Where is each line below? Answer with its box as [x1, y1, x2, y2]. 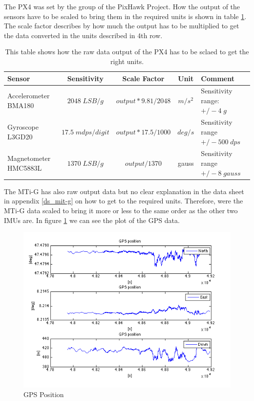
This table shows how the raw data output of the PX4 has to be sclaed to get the [5, 46, 249, 57]
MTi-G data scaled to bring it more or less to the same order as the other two [4, 205, 238, 215]
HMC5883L [7, 162, 42, 173]
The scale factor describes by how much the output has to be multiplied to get [4, 21, 239, 31]
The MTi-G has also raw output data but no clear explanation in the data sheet [4, 186, 244, 196]
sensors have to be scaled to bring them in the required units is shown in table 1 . [4, 11, 247, 21]
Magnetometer [7, 153, 51, 163]
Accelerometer [7, 90, 50, 101]
